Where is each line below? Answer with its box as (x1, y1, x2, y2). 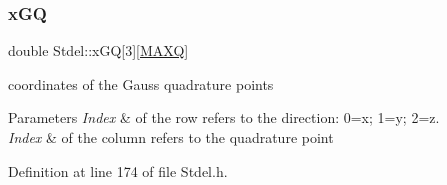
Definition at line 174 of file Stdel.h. (8, 160, 228, 181)
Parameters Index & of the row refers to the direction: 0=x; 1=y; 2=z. (8, 107, 440, 128)
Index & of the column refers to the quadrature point (8, 127, 334, 147)
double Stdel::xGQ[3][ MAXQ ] (8, 40, 189, 61)
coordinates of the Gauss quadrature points (8, 73, 274, 94)
